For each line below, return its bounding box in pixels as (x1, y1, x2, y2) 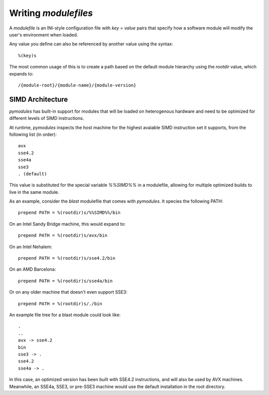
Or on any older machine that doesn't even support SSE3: (9, 289, 128, 295)
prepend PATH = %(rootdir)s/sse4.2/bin (18, 255, 116, 261)
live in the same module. (9, 189, 59, 195)
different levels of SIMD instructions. (9, 115, 84, 121)
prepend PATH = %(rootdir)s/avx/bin (18, 233, 108, 238)
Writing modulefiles (9, 7, 93, 18)
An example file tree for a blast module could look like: (9, 312, 121, 318)
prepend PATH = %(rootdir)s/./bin (18, 301, 102, 307)
